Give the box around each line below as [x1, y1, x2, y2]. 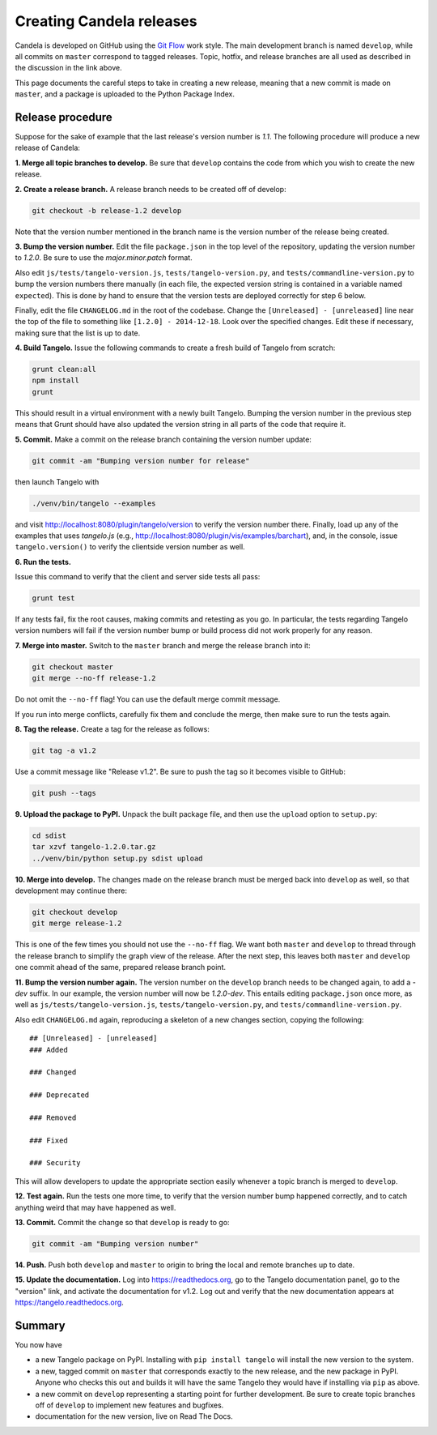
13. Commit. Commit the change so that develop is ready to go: [15, 1218, 230, 1228]
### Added [29, 1045, 68, 1054]
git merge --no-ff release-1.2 [32, 673, 157, 683]
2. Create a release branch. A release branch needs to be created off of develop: [15, 184, 286, 194]
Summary [15, 1318, 66, 1332]
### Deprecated [29, 1091, 90, 1100]
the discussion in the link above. [15, 63, 122, 73]
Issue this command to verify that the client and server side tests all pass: [15, 572, 261, 582]
